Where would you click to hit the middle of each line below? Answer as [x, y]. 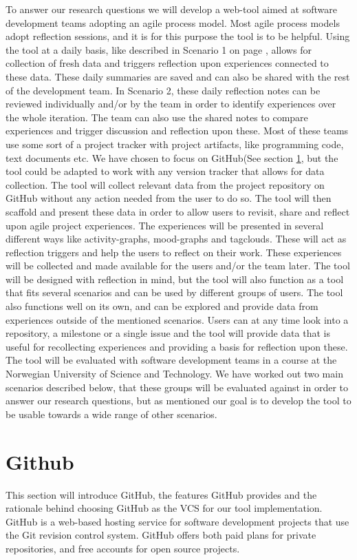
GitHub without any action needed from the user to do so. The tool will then [169, 198]
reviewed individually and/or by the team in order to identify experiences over [171, 104]
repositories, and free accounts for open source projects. [123, 548]
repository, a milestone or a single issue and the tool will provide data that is [168, 333]
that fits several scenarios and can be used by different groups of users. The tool [174, 292]
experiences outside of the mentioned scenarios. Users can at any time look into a [177, 319]
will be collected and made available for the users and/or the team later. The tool [178, 266]
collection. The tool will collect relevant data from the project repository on [165, 184]
